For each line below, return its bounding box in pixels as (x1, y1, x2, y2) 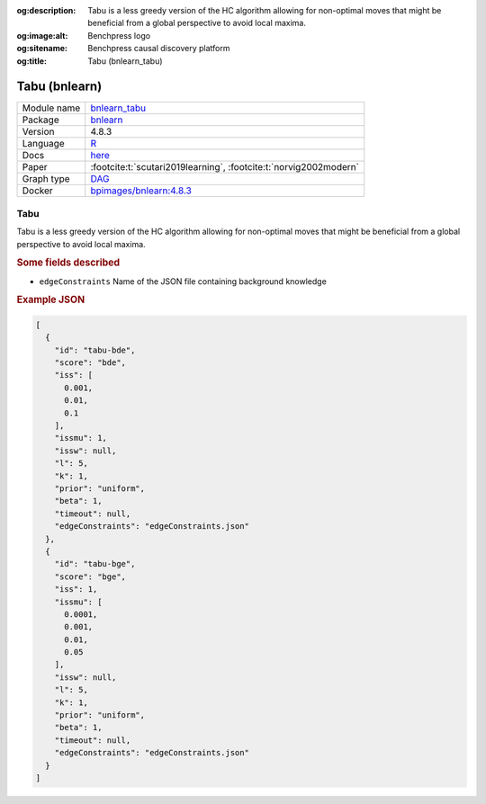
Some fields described (16, 256, 121, 269)
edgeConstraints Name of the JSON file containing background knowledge (39, 275, 328, 287)
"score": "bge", (54, 571, 126, 582)
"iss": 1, (54, 585, 98, 594)
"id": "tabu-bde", (54, 344, 136, 355)
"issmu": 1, (54, 433, 108, 443)
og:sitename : (16, 43, 67, 54)
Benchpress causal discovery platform (87, 43, 230, 54)
